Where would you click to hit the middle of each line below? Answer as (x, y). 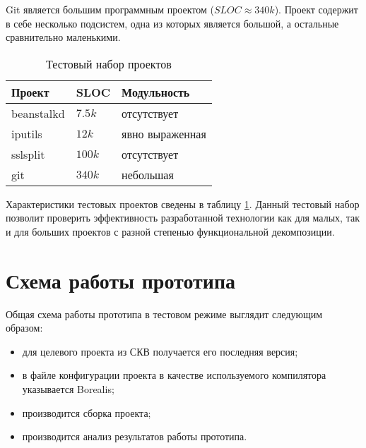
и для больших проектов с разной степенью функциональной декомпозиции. (170, 231)
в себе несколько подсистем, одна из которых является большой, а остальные (172, 23)
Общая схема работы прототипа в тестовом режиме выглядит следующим (164, 314)
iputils (27, 133)
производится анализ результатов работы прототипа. (135, 436)
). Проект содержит (316, 9)
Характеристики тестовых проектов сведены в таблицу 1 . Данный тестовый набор (183, 204)
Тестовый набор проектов (109, 63)
